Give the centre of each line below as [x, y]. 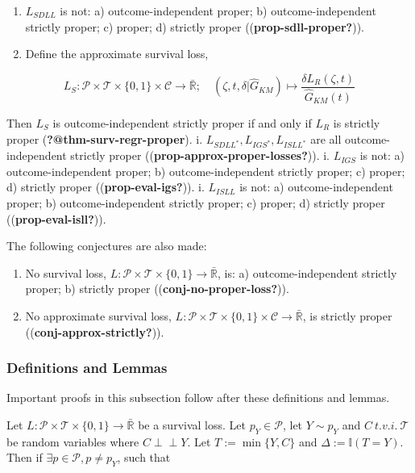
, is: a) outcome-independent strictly [307, 272]
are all [326, 138]
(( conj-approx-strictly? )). [95, 331]
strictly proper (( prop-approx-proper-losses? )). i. [200, 155]
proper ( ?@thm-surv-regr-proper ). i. [105, 138]
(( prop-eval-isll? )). [56, 218]
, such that [144, 457]
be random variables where [73, 441]
